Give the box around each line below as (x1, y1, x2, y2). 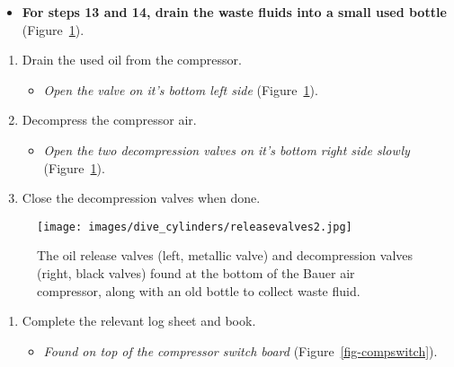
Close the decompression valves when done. (22, 188, 261, 207)
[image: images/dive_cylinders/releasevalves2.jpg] (37, 220, 352, 233)
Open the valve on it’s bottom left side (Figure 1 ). (43, 80, 318, 99)
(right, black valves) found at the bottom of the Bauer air (37, 264, 355, 282)
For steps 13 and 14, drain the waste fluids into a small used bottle (22, 3, 447, 21)
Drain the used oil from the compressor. (22, 50, 242, 69)
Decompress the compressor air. (22, 110, 197, 129)
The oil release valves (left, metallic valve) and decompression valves (37, 246, 414, 265)
